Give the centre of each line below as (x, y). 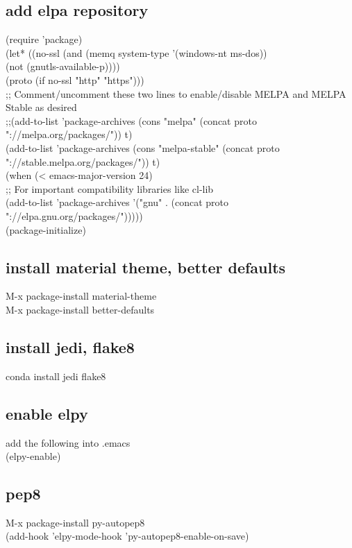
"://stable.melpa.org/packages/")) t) (83, 161)
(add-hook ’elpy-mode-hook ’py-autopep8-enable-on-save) (127, 536)
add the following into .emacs (68, 442)
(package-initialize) (46, 229)
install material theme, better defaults (146, 267)
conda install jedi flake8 (56, 376)
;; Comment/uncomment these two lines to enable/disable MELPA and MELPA (176, 93)
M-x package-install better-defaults (80, 309)
